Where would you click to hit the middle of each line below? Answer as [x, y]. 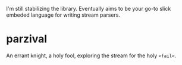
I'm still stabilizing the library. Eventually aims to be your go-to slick [89, 9]
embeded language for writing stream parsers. [63, 15]
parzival [27, 39]
